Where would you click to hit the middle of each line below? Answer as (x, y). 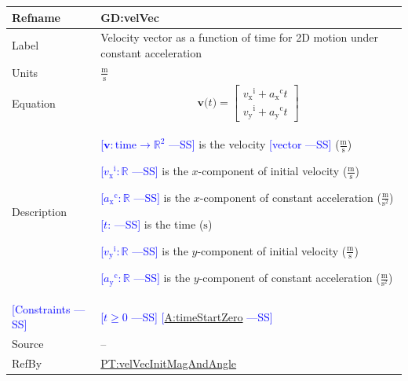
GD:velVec (130, 17)
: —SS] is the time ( (156, 224)
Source (28, 344)
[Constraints (41, 308)
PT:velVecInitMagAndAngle (169, 363)
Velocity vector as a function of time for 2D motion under (240, 37)
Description (39, 211)
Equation (34, 103)
